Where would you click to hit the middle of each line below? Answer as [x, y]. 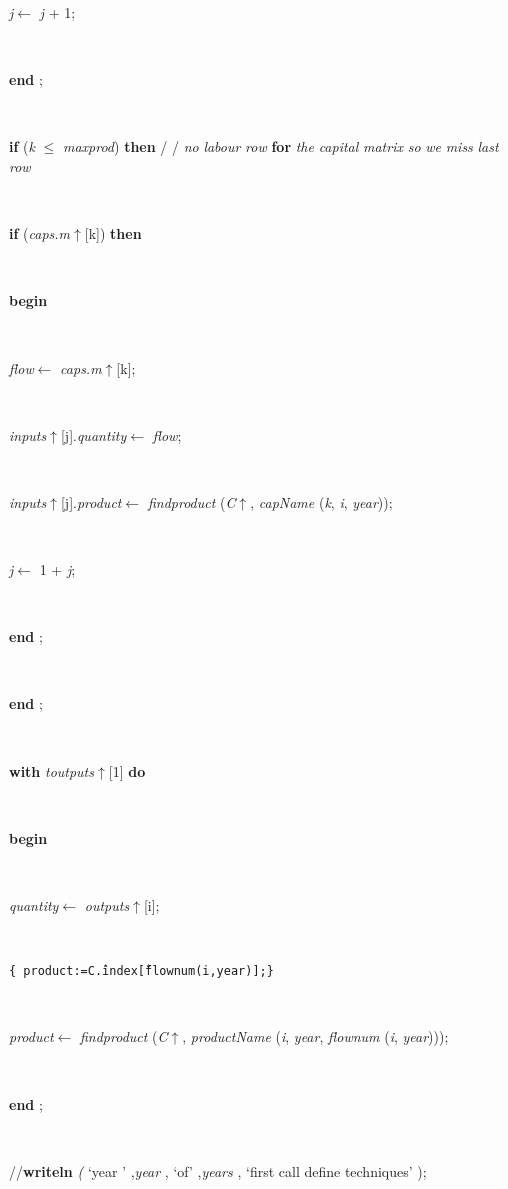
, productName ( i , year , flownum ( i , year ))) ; [315, 1036]
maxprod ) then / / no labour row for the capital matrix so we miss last [280, 146]
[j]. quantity [93, 434]
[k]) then [113, 233]
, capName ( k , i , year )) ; [321, 501]
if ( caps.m [40, 233]
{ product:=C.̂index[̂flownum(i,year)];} [141, 971]
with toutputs [51, 770]
